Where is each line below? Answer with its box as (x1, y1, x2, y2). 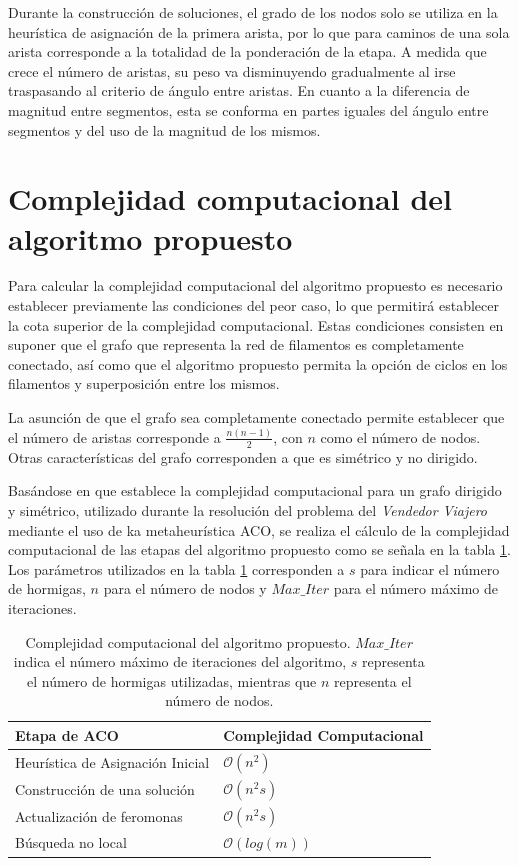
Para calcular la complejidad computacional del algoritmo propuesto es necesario (8, 275, 503, 296)
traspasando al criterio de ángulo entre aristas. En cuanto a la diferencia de (8, 80, 470, 101)
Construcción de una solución (15, 779, 195, 800)
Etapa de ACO (15, 724, 119, 745)
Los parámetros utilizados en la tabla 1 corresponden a (8, 558, 345, 579)
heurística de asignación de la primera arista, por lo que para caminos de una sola (8, 21, 510, 42)
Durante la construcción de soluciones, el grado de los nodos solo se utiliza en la (8, 2, 498, 22)
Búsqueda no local (15, 832, 127, 853)
